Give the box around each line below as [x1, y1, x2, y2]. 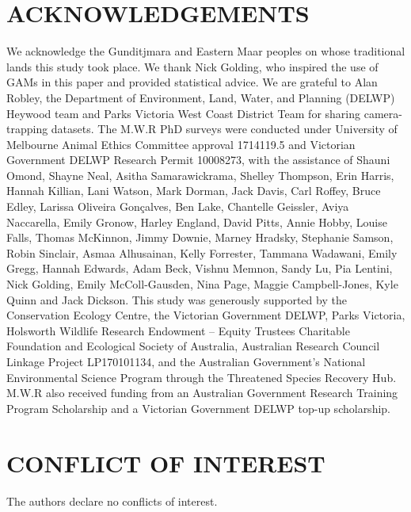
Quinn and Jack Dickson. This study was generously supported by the [6, 291, 347, 308]
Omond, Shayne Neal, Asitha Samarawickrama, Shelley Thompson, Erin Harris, [6, 166, 394, 183]
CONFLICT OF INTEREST [6, 446, 325, 479]
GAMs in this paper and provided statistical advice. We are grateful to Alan [6, 74, 378, 90]
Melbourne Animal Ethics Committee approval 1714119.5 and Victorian [6, 136, 356, 152]
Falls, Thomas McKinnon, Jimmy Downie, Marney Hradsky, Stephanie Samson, [6, 229, 394, 246]
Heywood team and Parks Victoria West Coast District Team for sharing [6, 105, 361, 121]
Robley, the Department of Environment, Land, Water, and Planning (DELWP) [6, 89, 395, 105]
